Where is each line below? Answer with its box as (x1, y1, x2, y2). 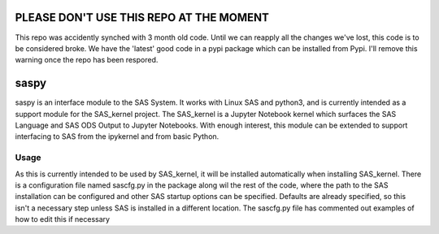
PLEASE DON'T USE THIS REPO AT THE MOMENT (15, 11, 270, 24)
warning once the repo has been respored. (15, 55, 159, 65)
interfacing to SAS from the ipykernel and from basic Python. (15, 132, 219, 141)
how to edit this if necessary (15, 214, 110, 224)
